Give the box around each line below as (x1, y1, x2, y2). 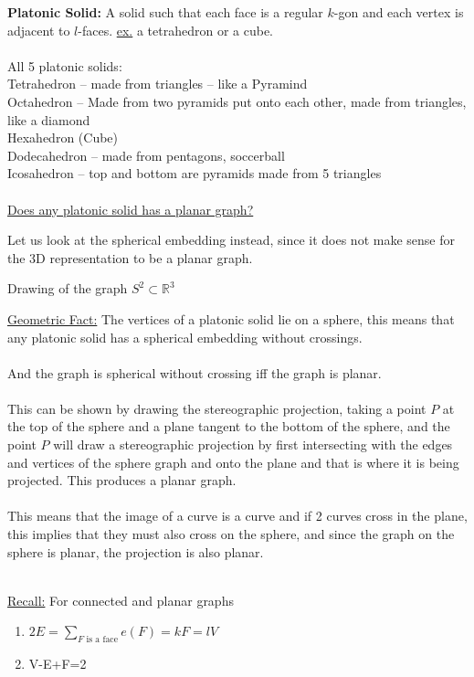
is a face (86, 635, 119, 645)
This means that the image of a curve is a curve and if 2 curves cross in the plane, (7, 506, 468, 525)
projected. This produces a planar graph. (7, 471, 237, 490)
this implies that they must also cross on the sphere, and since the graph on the (7, 524, 455, 544)
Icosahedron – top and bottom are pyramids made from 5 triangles (7, 164, 382, 183)
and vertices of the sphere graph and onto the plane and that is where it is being (7, 452, 459, 471)
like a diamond (7, 110, 90, 129)
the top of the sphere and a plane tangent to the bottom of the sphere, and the (7, 417, 450, 436)
